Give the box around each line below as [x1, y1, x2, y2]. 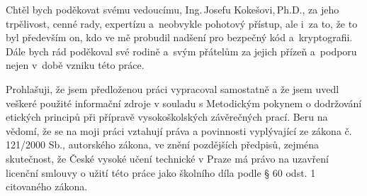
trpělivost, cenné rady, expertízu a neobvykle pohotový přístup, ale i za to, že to [6, 16, 358, 31]
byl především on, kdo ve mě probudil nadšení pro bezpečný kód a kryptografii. [6, 30, 353, 45]
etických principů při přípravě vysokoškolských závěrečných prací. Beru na [6, 109, 328, 124]
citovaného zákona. [6, 179, 88, 194]
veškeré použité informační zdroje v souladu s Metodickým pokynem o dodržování [6, 95, 362, 110]
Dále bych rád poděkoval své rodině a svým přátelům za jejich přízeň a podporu [6, 43, 357, 58]
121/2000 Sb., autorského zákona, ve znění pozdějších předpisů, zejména [6, 137, 320, 152]
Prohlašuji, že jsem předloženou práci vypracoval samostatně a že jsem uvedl [6, 81, 339, 96]
